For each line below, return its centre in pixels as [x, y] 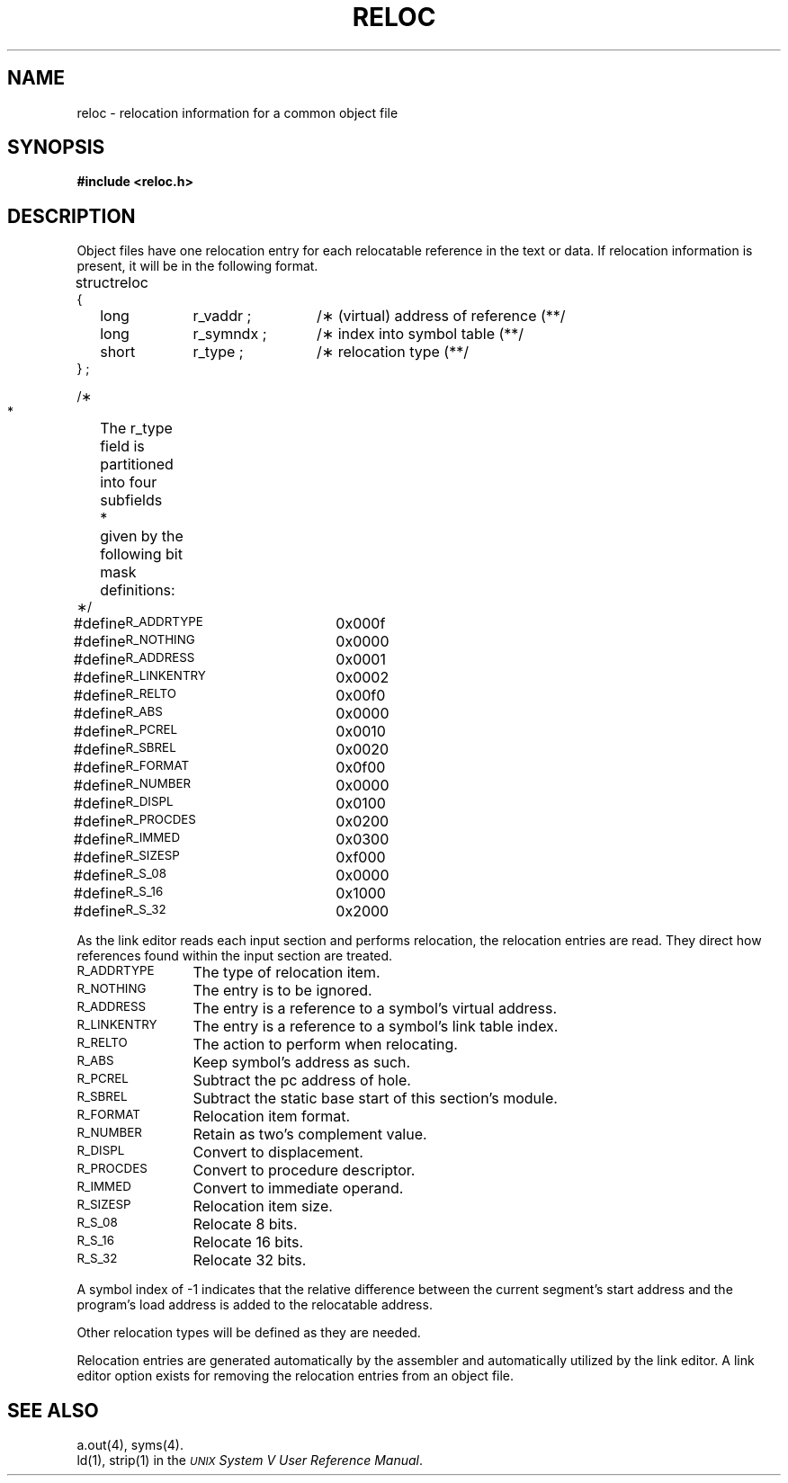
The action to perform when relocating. [325, 1045]
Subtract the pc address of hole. [302, 1081]
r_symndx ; [230, 334]
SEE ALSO [53, 1410]
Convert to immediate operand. [298, 1188]
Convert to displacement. [278, 1152]
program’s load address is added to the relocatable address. [255, 1305]
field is [122, 447]
